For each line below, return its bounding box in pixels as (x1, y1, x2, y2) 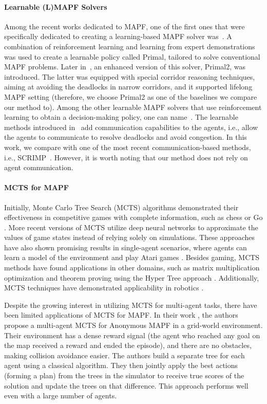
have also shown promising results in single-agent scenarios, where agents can (4, 242, 247, 252)
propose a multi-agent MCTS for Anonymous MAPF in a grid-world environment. (4, 320, 263, 330)
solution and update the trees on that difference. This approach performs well (4, 380, 249, 391)
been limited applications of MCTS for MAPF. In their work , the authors (4, 309, 238, 320)
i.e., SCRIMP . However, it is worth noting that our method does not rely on (4, 152, 248, 162)
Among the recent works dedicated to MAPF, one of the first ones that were (4, 21, 245, 31)
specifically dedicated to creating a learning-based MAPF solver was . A (4, 31, 232, 42)
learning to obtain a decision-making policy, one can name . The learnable (4, 112, 238, 122)
